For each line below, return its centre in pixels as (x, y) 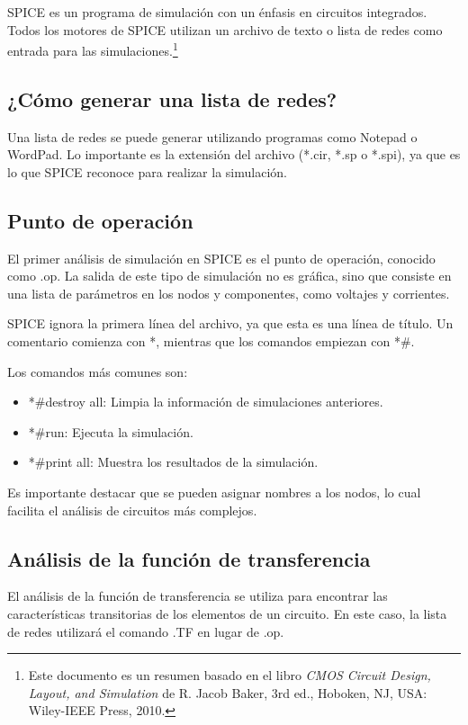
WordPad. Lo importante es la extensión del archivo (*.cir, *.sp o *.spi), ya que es (234, 154)
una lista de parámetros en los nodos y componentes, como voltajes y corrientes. (229, 293)
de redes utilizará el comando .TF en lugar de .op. (146, 631)
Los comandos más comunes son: (98, 371)
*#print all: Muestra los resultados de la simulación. (173, 462)
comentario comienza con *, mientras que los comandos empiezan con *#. (211, 341)
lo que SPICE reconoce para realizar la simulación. (147, 171)
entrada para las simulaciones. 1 (93, 49)
